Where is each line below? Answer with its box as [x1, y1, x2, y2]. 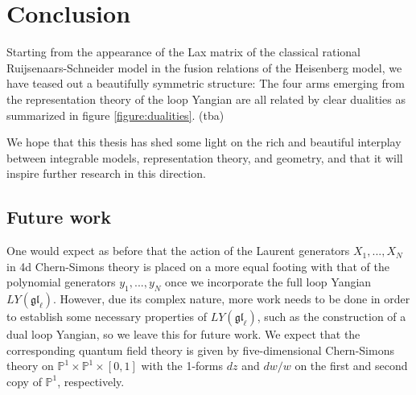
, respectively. [57, 372, 125, 389]
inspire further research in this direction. [6, 165, 206, 182]
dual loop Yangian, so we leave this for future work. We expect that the [6, 326, 360, 343]
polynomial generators [6, 274, 116, 290]
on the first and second [294, 357, 408, 374]
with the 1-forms [141, 357, 224, 374]
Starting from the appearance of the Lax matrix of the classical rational [6, 43, 361, 60]
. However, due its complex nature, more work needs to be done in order [52, 290, 410, 307]
